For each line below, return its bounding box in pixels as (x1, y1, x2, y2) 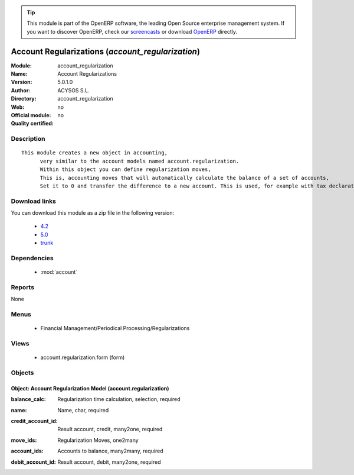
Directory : (11, 95, 37, 102)
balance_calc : (11, 396, 47, 403)
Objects (11, 369, 34, 377)
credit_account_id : (11, 417, 58, 424)
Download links (11, 197, 56, 205)
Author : (11, 86, 31, 94)
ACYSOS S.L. (57, 86, 90, 94)
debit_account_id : (11, 458, 56, 466)
